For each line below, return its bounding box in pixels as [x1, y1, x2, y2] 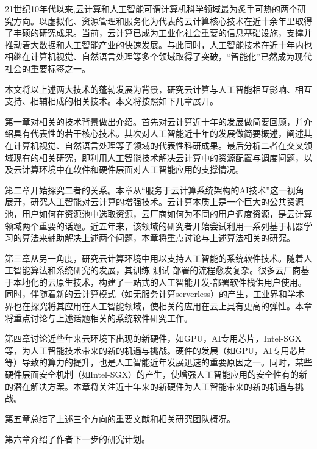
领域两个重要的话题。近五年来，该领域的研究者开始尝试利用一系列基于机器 [5, 219, 304, 232]
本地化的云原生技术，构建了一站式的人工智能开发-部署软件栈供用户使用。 [13, 275, 307, 288]
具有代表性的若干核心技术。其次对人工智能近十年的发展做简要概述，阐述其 [13, 127, 312, 140]
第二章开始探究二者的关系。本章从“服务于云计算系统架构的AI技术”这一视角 [5, 183, 304, 196]
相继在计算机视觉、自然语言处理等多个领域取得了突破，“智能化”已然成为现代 [5, 50, 312, 63]
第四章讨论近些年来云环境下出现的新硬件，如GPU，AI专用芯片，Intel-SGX [5, 332, 302, 345]
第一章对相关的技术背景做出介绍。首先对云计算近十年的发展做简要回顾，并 [5, 115, 304, 128]
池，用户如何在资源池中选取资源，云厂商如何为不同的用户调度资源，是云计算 [5, 207, 312, 220]
